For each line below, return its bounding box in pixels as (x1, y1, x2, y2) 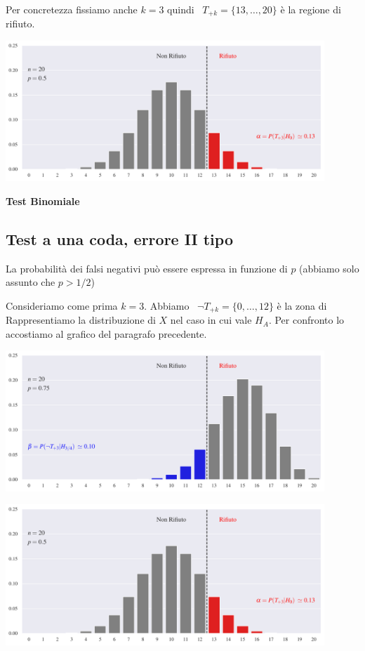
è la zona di (277, 298, 327, 313)
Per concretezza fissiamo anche (6, 2, 138, 16)
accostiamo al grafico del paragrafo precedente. (6, 326, 207, 341)
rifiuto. (6, 16, 35, 31)
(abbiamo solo (299, 261, 359, 275)
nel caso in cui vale (170, 313, 252, 327)
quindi (167, 2, 194, 16)
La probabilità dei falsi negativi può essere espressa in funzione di (6, 261, 288, 275)
